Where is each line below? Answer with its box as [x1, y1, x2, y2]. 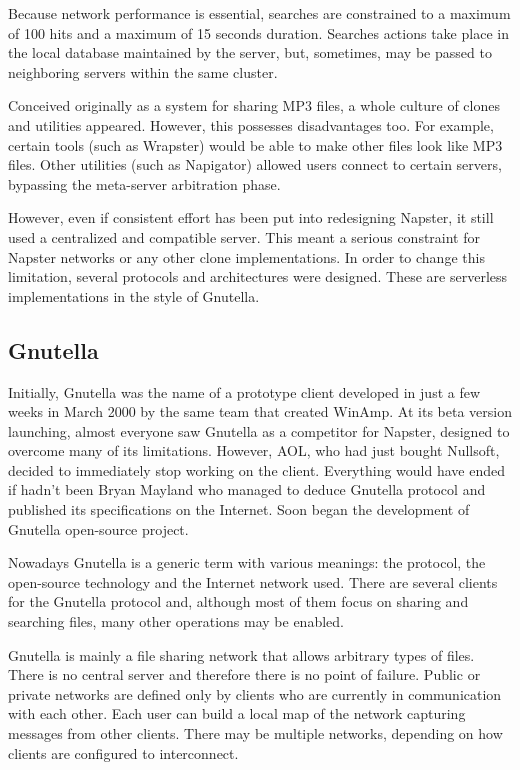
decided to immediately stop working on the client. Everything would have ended [8, 459, 505, 480]
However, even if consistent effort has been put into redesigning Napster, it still [8, 207, 494, 228]
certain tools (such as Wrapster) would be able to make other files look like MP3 [8, 134, 503, 155]
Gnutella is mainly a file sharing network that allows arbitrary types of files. [8, 644, 475, 665]
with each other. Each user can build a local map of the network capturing [8, 703, 466, 724]
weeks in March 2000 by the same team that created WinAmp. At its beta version [8, 401, 512, 422]
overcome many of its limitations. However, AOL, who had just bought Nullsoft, [8, 440, 500, 461]
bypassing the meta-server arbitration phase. [8, 173, 281, 194]
